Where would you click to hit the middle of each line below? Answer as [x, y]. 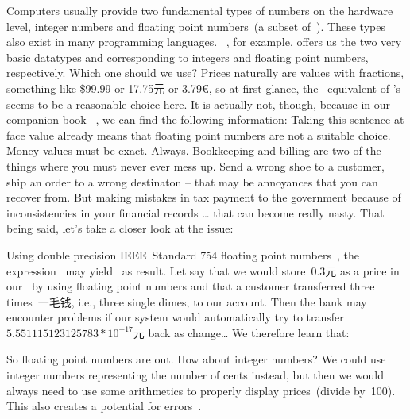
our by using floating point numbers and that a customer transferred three [191, 286]
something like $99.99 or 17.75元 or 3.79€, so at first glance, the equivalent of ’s [204, 88]
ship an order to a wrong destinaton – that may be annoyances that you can [192, 181]
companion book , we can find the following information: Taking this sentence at [205, 119]
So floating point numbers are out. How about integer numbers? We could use [196, 359]
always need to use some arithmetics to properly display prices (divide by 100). [201, 390]
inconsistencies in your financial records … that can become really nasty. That [195, 212]
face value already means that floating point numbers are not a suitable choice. [199, 135]
